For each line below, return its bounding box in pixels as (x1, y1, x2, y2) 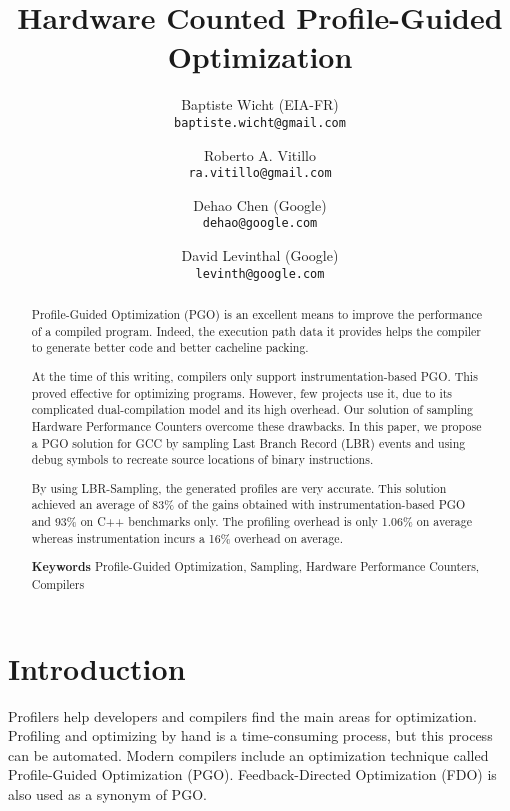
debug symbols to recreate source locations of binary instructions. (31, 451, 374, 468)
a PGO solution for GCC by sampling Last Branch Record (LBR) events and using (31, 434, 466, 451)
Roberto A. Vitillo (204, 144, 316, 165)
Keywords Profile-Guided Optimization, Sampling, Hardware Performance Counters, (31, 558, 480, 576)
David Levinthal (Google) (181, 245, 339, 266)
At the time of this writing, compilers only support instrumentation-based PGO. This (31, 367, 478, 384)
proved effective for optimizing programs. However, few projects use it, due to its (31, 384, 453, 401)
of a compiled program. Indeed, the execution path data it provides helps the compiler (31, 322, 481, 339)
